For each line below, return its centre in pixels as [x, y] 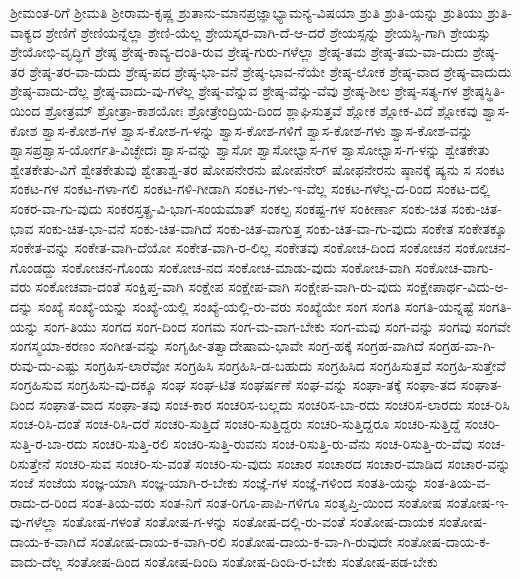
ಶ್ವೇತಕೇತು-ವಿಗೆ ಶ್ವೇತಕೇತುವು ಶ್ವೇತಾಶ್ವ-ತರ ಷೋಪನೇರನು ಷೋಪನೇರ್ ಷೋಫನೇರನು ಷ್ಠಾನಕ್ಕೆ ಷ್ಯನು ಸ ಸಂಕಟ [257, 168]
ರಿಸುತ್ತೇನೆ [30, 462]
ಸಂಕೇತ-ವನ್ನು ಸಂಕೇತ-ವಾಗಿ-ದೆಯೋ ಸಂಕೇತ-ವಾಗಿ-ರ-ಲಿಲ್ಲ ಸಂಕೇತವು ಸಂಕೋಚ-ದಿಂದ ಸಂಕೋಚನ [230, 247]
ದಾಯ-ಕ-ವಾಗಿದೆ [48, 541]
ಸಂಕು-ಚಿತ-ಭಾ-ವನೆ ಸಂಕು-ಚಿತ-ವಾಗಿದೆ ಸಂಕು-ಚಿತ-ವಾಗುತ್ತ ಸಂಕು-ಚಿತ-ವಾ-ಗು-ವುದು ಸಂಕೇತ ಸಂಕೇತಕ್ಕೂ [272, 227]
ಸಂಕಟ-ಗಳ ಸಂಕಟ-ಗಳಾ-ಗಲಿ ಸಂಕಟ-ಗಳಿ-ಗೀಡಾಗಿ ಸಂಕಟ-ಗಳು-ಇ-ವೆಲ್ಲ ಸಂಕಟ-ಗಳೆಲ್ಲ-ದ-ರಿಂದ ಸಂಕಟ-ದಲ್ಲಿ [250, 188]
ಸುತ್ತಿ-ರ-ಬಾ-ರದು [49, 443]
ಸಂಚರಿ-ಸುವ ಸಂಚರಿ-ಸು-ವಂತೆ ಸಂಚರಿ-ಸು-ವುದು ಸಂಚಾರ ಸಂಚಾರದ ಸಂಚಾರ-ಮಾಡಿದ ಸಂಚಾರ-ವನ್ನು [282, 462]
